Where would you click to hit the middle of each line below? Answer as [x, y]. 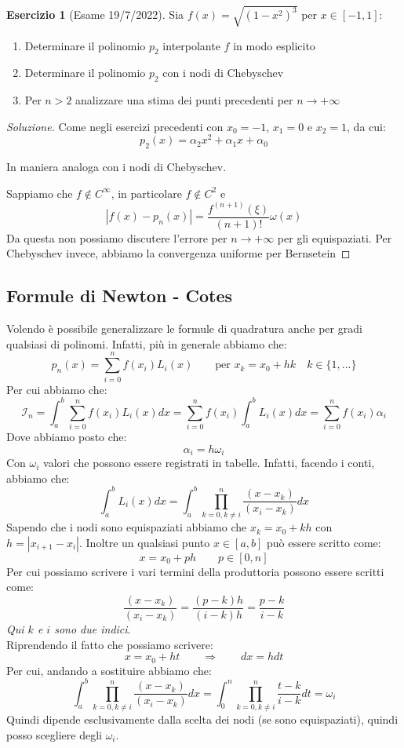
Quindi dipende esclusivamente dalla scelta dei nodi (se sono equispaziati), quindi [202, 719]
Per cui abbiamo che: [57, 389]
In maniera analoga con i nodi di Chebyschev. [116, 167]
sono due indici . [93, 628]
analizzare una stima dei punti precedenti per [184, 100]
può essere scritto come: [324, 542]
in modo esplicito [274, 45]
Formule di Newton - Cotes [119, 296]
